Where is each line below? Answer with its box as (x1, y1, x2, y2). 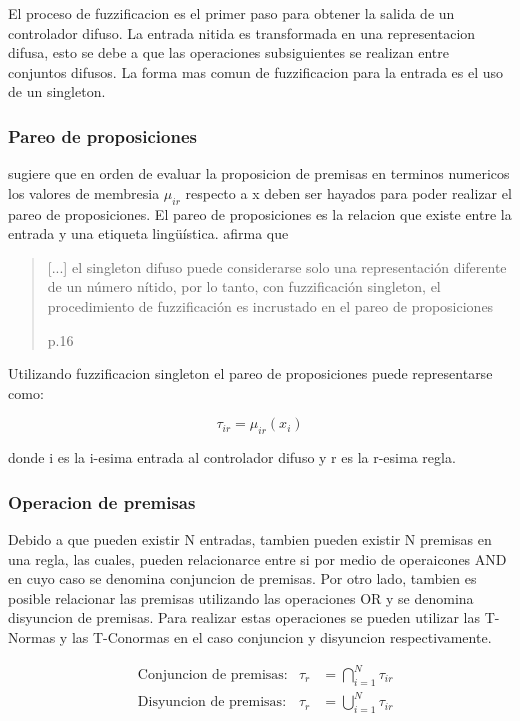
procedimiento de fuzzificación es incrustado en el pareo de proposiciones (47, 295, 494, 316)
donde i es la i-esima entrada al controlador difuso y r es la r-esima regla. (8, 447, 456, 468)
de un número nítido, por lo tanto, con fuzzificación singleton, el (47, 276, 441, 297)
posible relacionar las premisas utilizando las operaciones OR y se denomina (8, 587, 474, 608)
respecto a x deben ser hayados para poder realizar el (185, 182, 512, 203)
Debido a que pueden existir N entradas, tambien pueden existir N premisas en (8, 528, 492, 549)
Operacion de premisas (8, 489, 196, 514)
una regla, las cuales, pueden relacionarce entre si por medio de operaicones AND (8, 548, 507, 569)
